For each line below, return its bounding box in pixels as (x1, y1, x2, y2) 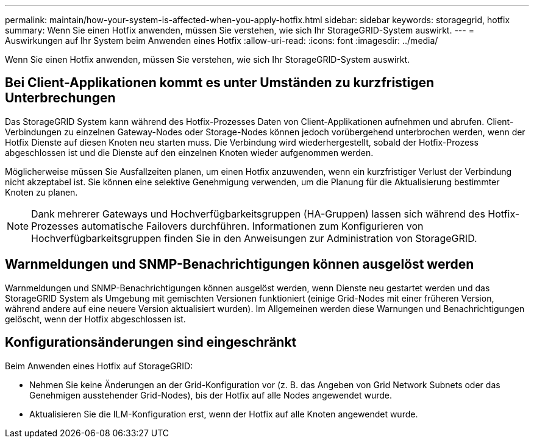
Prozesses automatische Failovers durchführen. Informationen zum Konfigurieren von (31, 219, 424, 232)
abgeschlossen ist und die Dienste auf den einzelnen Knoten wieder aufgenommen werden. (5, 147, 374, 158)
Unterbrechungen (5, 90, 116, 106)
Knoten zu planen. (5, 186, 78, 197)
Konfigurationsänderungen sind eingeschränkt (5, 335, 297, 350)
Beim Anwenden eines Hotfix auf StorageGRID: (5, 360, 193, 371)
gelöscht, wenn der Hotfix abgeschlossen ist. (5, 313, 186, 324)
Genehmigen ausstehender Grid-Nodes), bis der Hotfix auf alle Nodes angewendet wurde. (29, 389, 392, 400)
